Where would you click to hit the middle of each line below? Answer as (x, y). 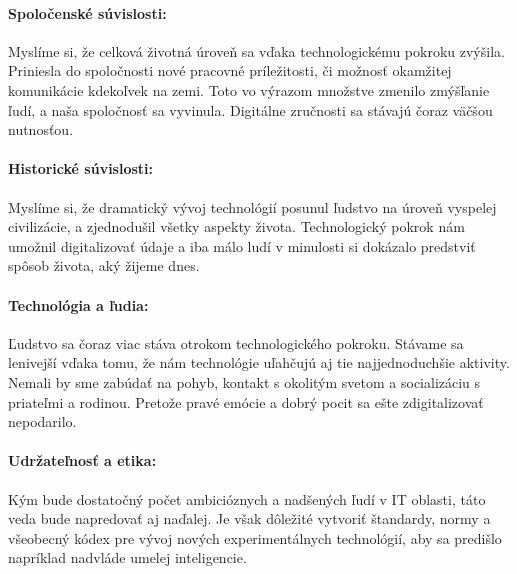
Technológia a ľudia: (78, 304)
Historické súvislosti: (81, 168)
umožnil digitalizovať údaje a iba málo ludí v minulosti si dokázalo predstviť (242, 245)
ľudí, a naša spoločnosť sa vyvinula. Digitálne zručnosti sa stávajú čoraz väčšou (250, 109)
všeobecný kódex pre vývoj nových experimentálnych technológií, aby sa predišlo (255, 537)
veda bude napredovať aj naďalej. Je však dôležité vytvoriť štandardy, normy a (249, 518)
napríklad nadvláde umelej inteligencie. (127, 557)
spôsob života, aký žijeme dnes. (104, 265)
